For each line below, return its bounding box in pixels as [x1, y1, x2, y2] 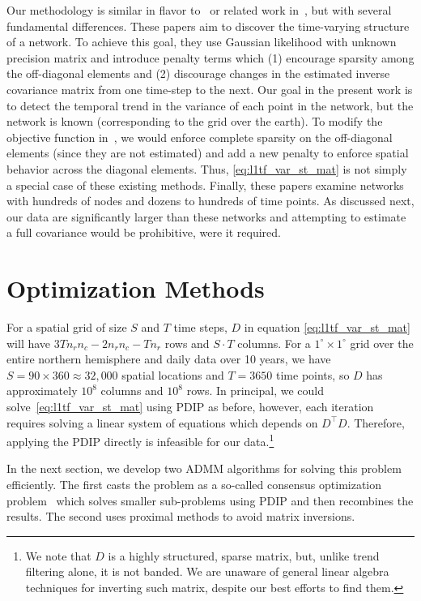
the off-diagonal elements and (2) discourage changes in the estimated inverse [6, 65, 390, 82]
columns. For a [237, 334, 311, 351]
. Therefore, [347, 414, 405, 431]
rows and [164, 334, 210, 351]
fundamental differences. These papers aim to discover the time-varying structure [6, 17, 410, 34]
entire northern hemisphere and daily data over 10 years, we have [6, 350, 331, 367]
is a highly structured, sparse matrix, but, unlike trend [108, 547, 380, 564]
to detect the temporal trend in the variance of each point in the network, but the [6, 97, 414, 114]
